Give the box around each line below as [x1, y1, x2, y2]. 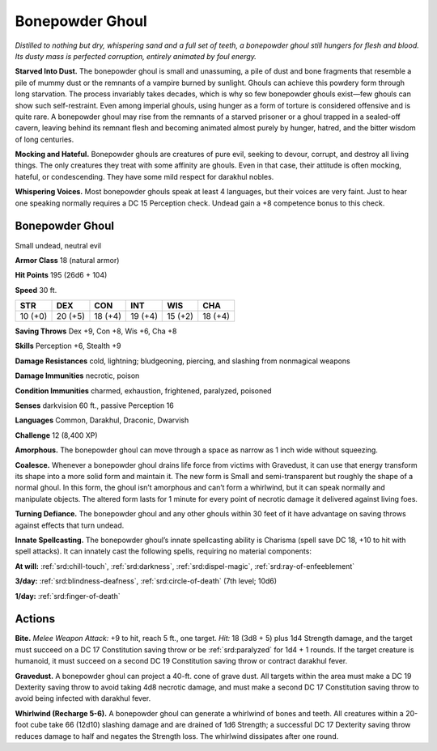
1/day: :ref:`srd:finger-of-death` [15, 591, 121, 600]
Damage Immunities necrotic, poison [15, 371, 140, 380]
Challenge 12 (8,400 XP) [15, 430, 98, 440]
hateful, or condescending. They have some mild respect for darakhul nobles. [15, 172, 274, 181]
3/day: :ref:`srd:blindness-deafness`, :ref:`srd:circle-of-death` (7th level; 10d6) [15, 576, 278, 586]
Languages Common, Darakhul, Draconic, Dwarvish [15, 415, 189, 425]
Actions [15, 612, 56, 626]
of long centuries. [15, 134, 74, 144]
